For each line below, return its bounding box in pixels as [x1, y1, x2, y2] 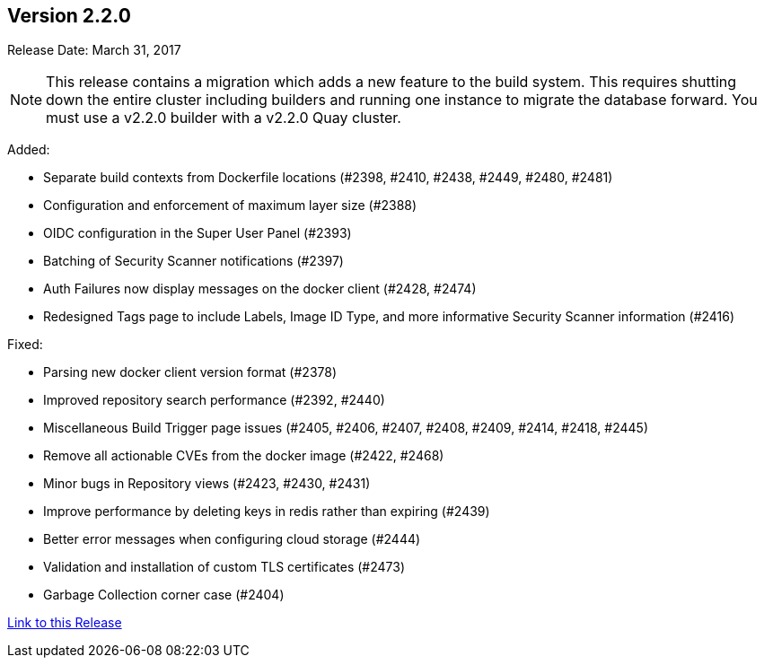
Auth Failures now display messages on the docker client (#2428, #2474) [43, 281, 477, 297]
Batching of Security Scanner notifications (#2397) [43, 253, 344, 269]
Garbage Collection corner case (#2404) [43, 587, 285, 603]
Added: [7, 142, 50, 158]
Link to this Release [7, 615, 122, 631]
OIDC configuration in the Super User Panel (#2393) [43, 225, 352, 241]
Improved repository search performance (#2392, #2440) [43, 392, 385, 408]
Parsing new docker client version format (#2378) [43, 364, 338, 381]
